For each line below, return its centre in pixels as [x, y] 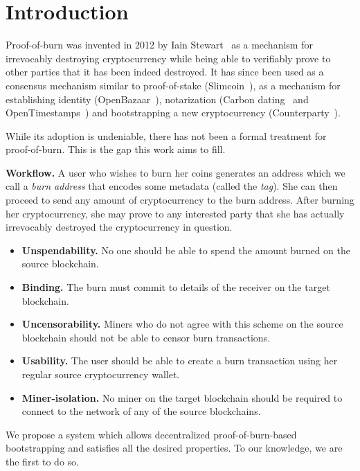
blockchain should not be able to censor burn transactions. [146, 337]
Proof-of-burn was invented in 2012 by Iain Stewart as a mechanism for [159, 45]
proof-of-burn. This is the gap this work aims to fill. [116, 149]
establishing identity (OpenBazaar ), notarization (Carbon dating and [157, 99]
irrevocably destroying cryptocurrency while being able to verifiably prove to [168, 58]
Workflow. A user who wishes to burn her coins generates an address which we [175, 172]
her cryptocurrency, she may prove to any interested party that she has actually [175, 213]
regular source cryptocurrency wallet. [101, 374]
